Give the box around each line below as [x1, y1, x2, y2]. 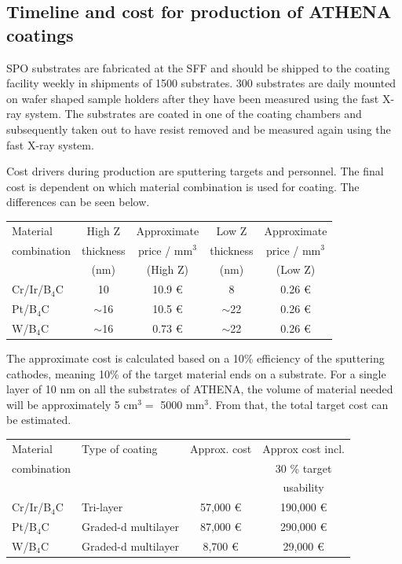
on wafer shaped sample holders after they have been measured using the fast [6, 90, 379, 106]
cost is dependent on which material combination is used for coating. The [6, 178, 360, 194]
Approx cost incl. [262, 440, 345, 456]
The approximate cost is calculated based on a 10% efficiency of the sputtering [6, 350, 385, 366]
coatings [6, 22, 74, 46]
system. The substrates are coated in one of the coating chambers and [25, 105, 362, 122]
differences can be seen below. [6, 194, 150, 210]
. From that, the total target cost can [208, 396, 389, 412]
